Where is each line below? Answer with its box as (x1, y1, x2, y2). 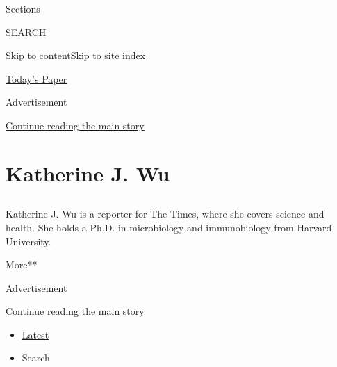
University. (6, 234, 51, 248)
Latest (22, 327, 49, 341)
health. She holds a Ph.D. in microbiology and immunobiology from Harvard (6, 220, 332, 234)
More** (6, 257, 38, 272)
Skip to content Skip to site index (6, 48, 146, 63)
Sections (6, 1, 40, 15)
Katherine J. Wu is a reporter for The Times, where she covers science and (6, 206, 324, 221)
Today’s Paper (6, 71, 67, 85)
